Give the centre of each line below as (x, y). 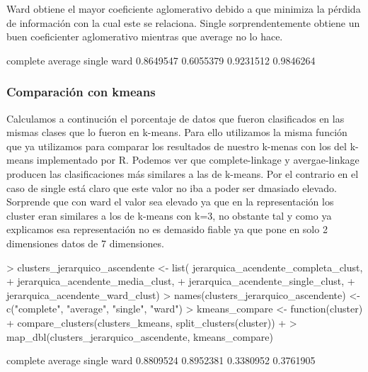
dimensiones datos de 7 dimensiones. (85, 243)
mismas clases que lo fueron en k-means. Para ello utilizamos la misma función (177, 132)
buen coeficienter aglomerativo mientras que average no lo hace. (145, 36)
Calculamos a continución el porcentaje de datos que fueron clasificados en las (176, 118)
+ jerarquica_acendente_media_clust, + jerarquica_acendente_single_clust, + (181, 281)
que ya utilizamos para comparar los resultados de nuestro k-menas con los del (177, 146)
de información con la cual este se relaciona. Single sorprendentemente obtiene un (183, 22)
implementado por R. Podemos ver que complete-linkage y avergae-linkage (198, 160)
